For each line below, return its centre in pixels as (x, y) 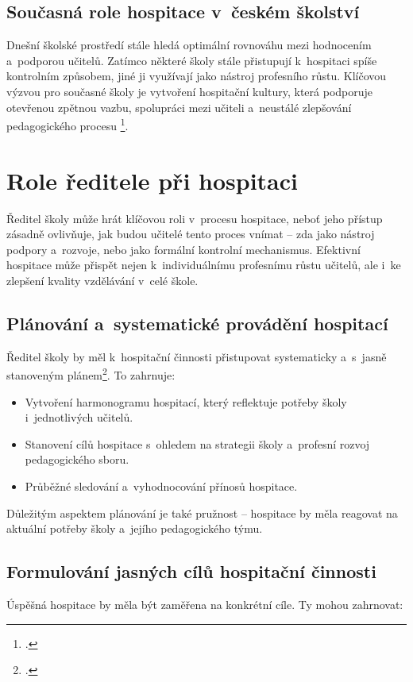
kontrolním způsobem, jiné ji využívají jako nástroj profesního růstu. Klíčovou (197, 76)
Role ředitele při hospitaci (152, 180)
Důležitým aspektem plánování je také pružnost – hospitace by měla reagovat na (202, 512)
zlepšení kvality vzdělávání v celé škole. (102, 280)
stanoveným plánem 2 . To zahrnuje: (91, 374)
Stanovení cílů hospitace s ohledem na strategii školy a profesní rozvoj (197, 443)
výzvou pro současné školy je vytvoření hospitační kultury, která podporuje (190, 91)
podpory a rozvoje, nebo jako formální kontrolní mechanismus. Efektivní (183, 249)
